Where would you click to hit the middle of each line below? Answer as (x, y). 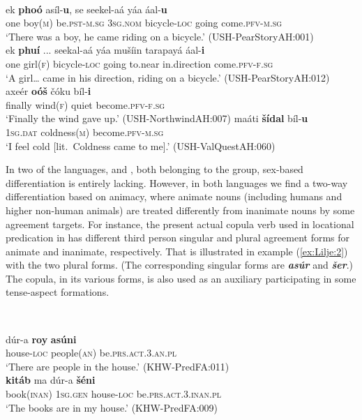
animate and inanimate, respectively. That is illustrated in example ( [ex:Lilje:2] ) (177, 251)
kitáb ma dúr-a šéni (51, 380)
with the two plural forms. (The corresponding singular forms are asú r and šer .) (180, 265)
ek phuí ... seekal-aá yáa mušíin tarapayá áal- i (105, 50)
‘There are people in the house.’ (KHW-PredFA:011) (118, 366)
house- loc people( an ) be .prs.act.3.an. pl (91, 353)
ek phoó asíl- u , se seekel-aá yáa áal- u (86, 9)
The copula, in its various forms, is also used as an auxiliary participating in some (181, 278)
